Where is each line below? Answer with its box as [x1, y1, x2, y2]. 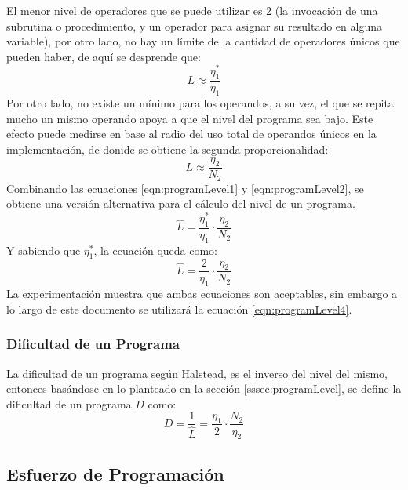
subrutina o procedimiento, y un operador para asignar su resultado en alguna [6, 17, 382, 34]
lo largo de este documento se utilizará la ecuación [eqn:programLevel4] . [6, 300, 352, 317]
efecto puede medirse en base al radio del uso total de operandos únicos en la [6, 125, 377, 142]
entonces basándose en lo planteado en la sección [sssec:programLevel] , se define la [6, 380, 402, 397]
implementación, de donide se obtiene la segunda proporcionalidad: [6, 140, 329, 157]
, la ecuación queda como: [93, 241, 218, 258]
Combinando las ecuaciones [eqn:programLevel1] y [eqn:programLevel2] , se [6, 180, 364, 196]
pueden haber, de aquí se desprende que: [6, 48, 201, 64]
